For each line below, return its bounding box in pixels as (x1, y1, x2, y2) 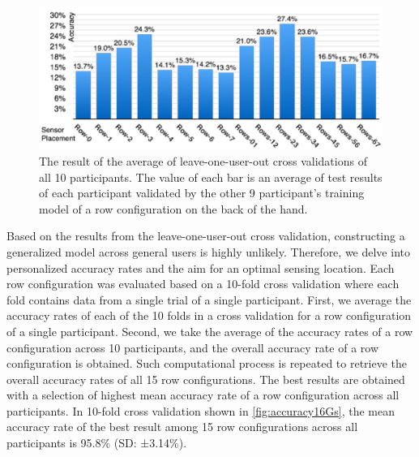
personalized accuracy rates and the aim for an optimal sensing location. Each (6, 259, 395, 276)
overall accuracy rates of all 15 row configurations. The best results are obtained (6, 370, 405, 387)
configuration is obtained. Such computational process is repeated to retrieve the (6, 355, 408, 372)
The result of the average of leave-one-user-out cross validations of (39, 152, 367, 169)
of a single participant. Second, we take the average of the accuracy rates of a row (6, 322, 413, 339)
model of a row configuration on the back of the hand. (39, 200, 308, 217)
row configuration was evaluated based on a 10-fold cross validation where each (6, 275, 400, 292)
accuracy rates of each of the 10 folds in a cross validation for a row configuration (6, 307, 412, 324)
